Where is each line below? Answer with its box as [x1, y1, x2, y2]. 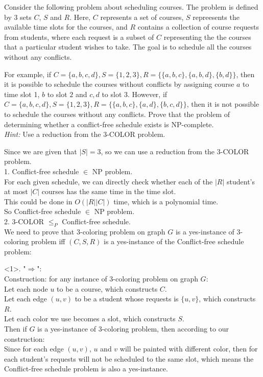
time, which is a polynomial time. [113, 196, 219, 206]
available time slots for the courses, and [4, 21, 128, 32]
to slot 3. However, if [102, 88, 168, 99]
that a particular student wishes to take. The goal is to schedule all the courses [4, 41, 252, 52]
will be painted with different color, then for [119, 343, 258, 354]
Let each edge [4, 293, 47, 304]
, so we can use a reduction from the [101, 146, 215, 156]
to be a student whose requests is [75, 293, 179, 304]
